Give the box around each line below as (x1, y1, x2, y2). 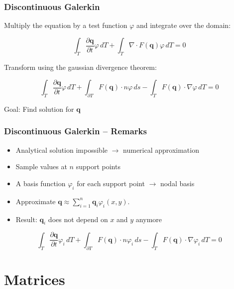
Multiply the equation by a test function (4, 20, 127, 30)
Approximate (15, 196, 56, 206)
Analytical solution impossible (15, 144, 108, 155)
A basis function (15, 178, 66, 188)
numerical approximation (123, 144, 199, 155)
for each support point (77, 178, 145, 188)
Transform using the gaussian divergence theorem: (4, 62, 157, 72)
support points (76, 161, 120, 172)
